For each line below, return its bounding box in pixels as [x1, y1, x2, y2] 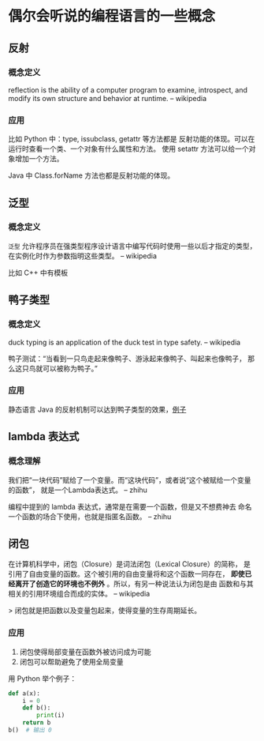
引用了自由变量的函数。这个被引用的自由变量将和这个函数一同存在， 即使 [8, 570, 245, 579]
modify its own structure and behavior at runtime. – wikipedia [8, 93, 207, 103]
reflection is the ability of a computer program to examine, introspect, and [8, 85, 248, 95]
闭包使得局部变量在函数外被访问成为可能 [19, 647, 151, 656]
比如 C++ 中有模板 [8, 268, 69, 277]
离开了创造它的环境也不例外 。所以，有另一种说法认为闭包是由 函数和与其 [14, 579, 254, 589]
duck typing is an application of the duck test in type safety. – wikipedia [8, 337, 241, 347]
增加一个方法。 [14, 154, 64, 164]
